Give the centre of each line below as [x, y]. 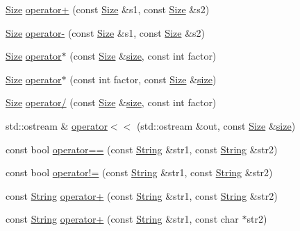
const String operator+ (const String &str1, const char [122, 219]
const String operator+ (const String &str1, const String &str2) [142, 195]
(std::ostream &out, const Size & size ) [216, 125]
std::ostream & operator [57, 125]
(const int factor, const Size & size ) [143, 79]
